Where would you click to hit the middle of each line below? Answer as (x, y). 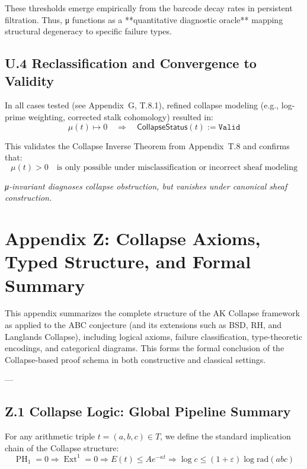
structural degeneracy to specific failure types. (88, 31)
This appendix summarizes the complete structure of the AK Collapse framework (152, 313)
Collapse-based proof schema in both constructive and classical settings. (135, 359)
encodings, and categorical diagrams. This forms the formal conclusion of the (145, 348)
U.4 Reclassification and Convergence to (131, 63)
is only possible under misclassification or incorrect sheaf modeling (177, 167)
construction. (28, 197)
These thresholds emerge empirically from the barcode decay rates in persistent (149, 8)
